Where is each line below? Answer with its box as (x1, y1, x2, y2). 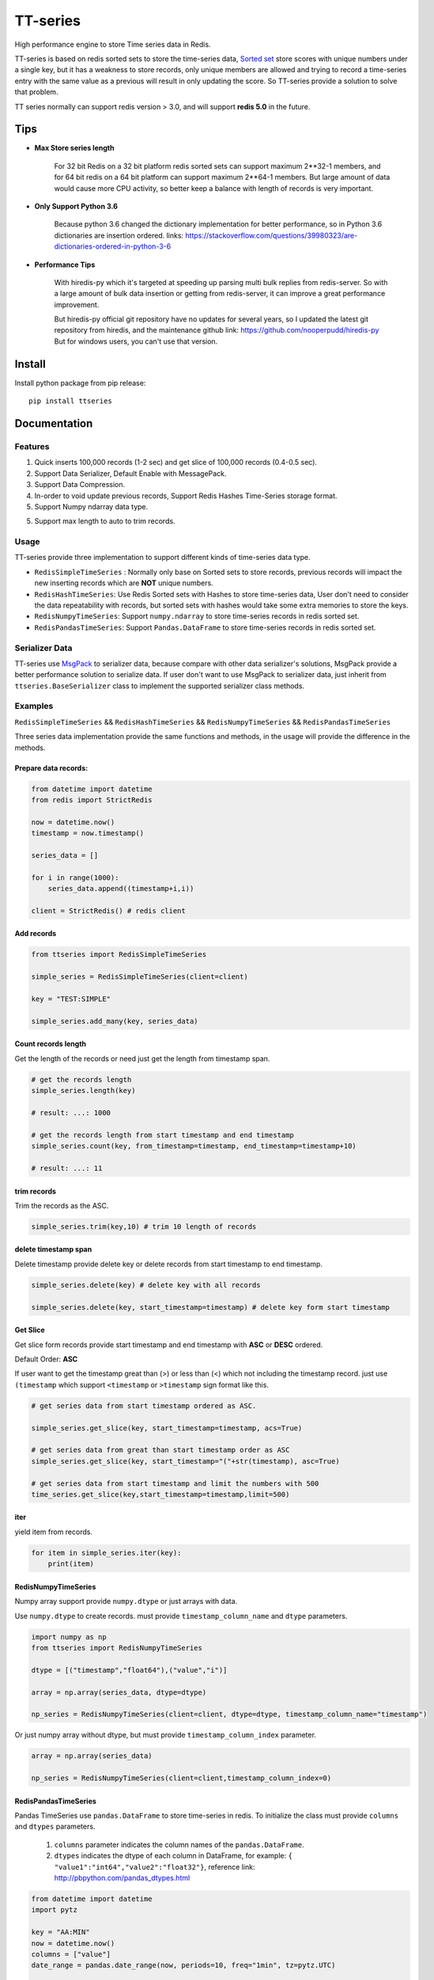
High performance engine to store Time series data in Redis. (14, 40, 211, 49)
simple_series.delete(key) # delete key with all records (31, 1280, 261, 1289)
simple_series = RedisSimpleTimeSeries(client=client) (31, 973, 248, 981)
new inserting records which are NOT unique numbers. (34, 578, 213, 588)
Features (14, 440, 50, 451)
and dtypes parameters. (14, 1822, 96, 1831)
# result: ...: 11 (31, 1163, 103, 1172)
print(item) (47, 1559, 95, 1568)
